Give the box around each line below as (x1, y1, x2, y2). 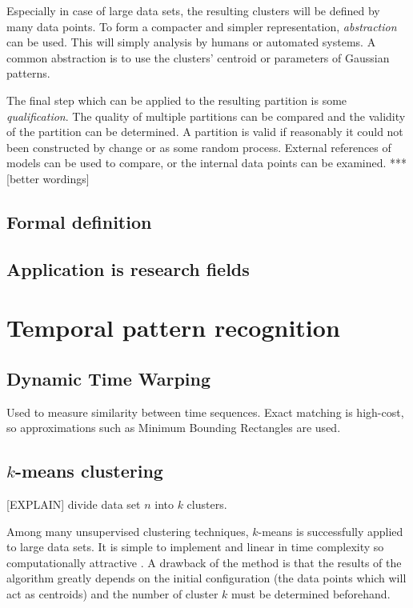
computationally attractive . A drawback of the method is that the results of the (6, 554, 402, 570)
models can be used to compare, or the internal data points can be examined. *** (6, 154, 407, 171)
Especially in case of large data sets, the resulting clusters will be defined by (6, 2, 380, 18)
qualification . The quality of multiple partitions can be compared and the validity (6, 107, 406, 124)
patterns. (6, 65, 50, 82)
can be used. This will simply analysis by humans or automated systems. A (6, 34, 376, 50)
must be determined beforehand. (231, 586, 391, 602)
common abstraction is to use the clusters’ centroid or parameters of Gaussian (6, 49, 390, 66)
